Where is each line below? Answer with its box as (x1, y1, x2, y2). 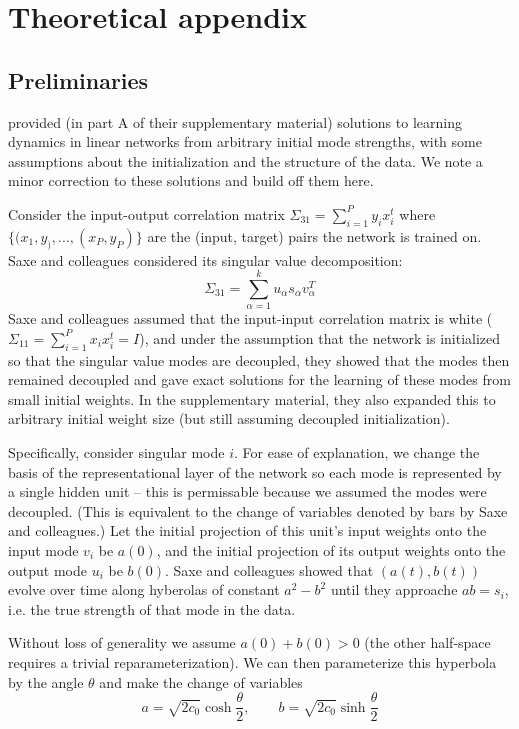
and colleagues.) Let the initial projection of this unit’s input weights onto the (8, 520, 487, 541)
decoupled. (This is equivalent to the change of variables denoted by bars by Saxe (8, 500, 508, 521)
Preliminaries (8, 64, 149, 95)
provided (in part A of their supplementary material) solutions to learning (8, 111, 462, 132)
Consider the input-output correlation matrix (8, 203, 285, 224)
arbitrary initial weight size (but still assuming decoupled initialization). (8, 408, 450, 429)
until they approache (330, 579, 458, 600)
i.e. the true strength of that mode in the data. (8, 598, 296, 619)
